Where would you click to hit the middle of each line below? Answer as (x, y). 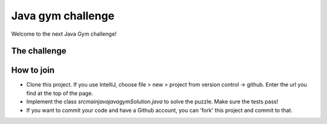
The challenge (39, 51)
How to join (33, 70)
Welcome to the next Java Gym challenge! (64, 34)
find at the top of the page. (60, 93)
